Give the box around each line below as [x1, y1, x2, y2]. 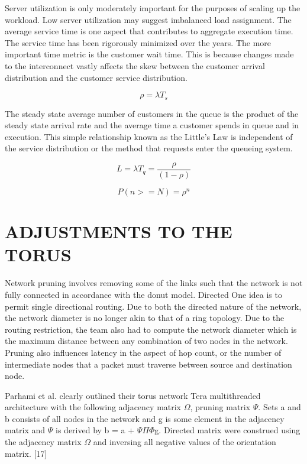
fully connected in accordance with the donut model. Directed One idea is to [5, 288, 282, 300]
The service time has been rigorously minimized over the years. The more [5, 36, 272, 48]
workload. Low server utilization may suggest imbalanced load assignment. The [5, 13, 292, 25]
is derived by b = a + [56, 424, 135, 436]
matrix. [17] [5, 447, 47, 459]
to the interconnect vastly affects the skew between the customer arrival [5, 59, 265, 72]
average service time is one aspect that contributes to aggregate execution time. [5, 25, 293, 37]
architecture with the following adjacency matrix [5, 401, 182, 413]
